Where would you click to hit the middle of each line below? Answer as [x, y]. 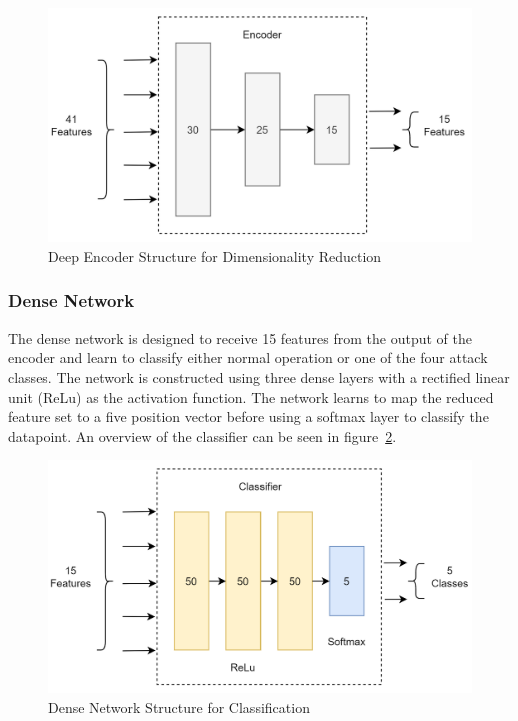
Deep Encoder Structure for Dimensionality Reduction [215, 255]
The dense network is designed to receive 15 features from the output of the [240, 337]
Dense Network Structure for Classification [179, 707]
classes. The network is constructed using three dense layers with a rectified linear [259, 376]
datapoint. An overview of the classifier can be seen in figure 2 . [202, 435]
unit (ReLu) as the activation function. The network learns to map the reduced [251, 396]
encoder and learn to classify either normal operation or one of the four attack [248, 357]
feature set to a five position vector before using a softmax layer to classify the [248, 416]
